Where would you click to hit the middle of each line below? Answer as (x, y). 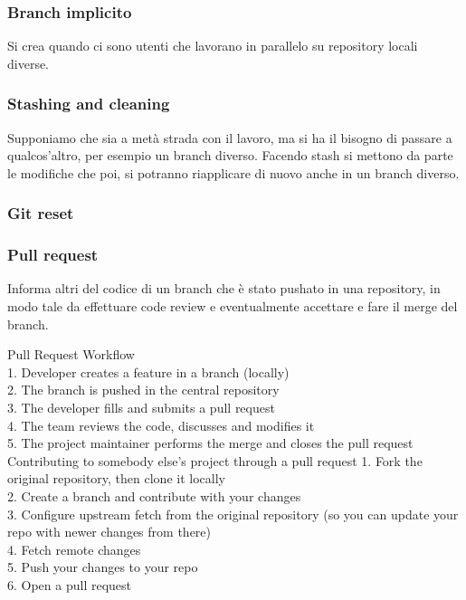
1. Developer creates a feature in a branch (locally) (148, 371)
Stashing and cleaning (89, 104)
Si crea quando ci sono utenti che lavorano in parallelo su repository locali (213, 46)
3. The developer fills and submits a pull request (141, 408)
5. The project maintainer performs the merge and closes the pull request (210, 443)
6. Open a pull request (70, 584)
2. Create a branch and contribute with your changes (154, 496)
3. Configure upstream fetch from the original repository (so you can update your (233, 514)
